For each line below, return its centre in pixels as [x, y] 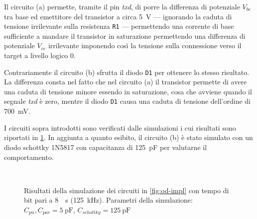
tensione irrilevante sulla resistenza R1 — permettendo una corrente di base [119, 26]
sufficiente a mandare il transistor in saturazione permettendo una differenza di [125, 36]
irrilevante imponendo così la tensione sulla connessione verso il [145, 45]
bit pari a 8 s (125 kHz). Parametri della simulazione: [108, 200]
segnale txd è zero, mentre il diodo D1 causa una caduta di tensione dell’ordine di [127, 101]
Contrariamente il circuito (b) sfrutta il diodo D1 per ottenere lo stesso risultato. [127, 72]
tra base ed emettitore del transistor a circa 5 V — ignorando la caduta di [118, 16]
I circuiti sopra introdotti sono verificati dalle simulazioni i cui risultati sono [120, 127]
